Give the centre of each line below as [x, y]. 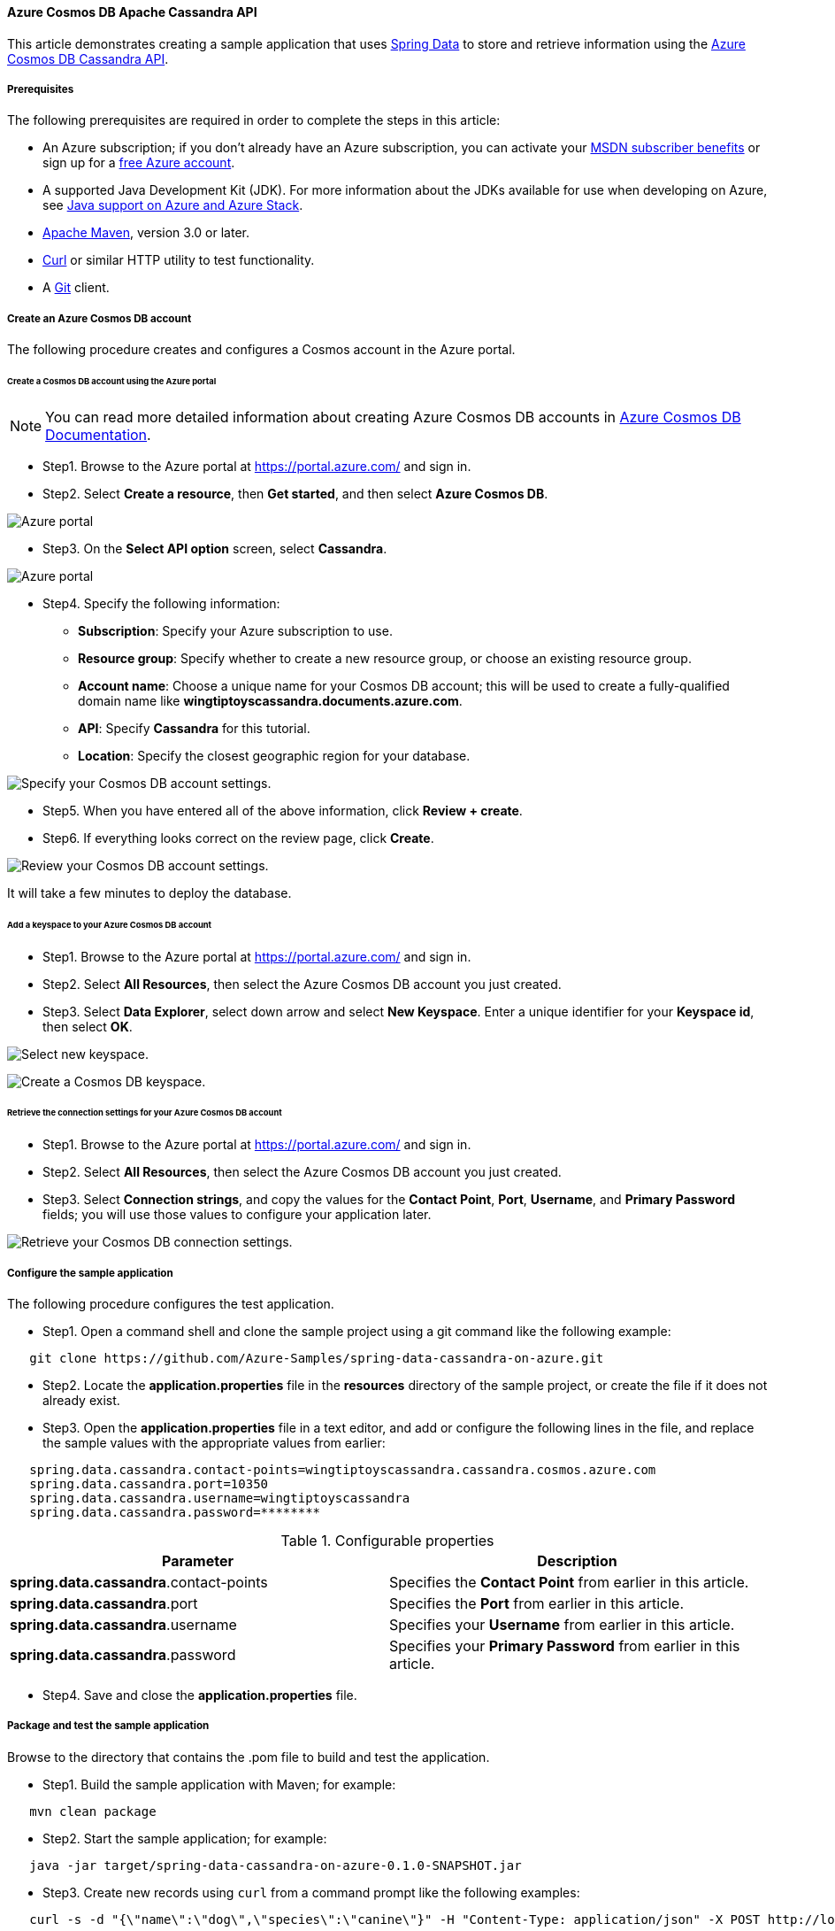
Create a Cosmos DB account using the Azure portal [112, 382]
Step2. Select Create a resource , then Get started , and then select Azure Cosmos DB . [295, 493]
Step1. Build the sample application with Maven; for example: [219, 1784]
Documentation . [98, 434]
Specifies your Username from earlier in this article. [562, 1625]
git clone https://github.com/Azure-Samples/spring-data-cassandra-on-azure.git [317, 1359]
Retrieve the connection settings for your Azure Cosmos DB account [145, 1113]
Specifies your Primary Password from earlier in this [565, 1646]
